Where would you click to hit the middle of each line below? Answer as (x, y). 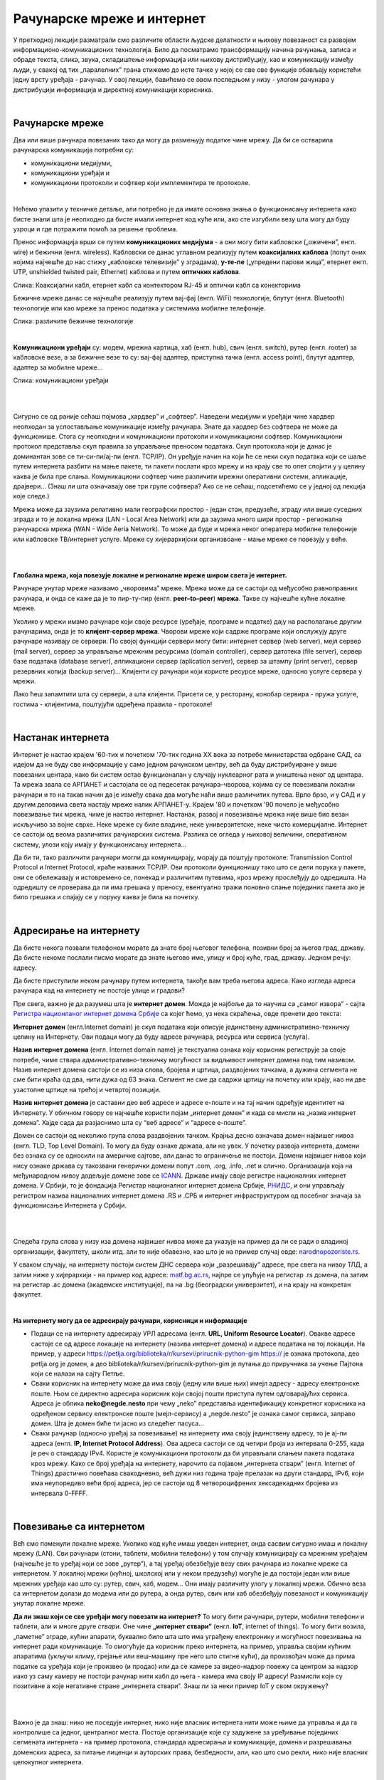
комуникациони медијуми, (71, 163)
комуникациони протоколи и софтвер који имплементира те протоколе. (140, 183)
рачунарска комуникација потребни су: (74, 150)
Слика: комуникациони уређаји (61, 380)
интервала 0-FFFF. (59, 1493)
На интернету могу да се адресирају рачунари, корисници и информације (130, 1321)
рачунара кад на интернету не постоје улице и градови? (99, 990)
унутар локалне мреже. (49, 1603)
